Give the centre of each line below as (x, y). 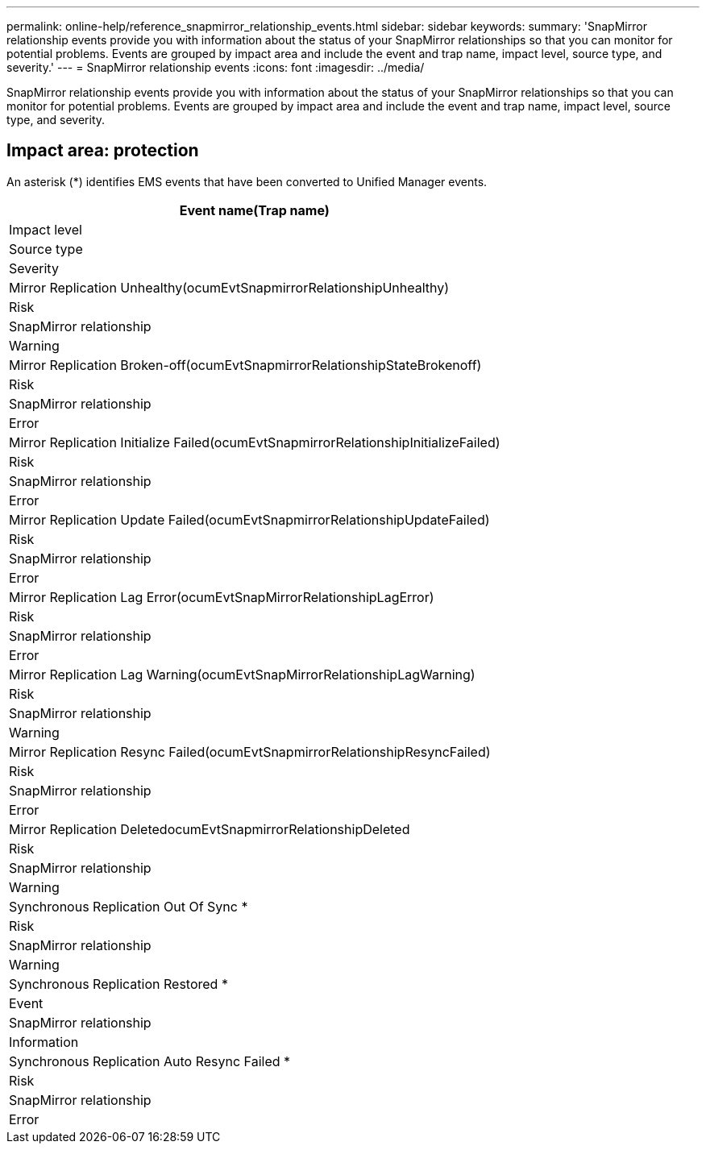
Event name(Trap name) (254, 210)
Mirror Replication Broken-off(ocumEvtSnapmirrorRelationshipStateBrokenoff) (245, 365)
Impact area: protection (103, 151)
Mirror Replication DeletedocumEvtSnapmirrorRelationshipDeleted (210, 829)
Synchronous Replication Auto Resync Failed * (150, 1061)
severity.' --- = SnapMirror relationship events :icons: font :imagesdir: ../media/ (216, 67)
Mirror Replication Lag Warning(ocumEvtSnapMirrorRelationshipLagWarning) (242, 674)
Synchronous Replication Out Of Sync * (129, 906)
